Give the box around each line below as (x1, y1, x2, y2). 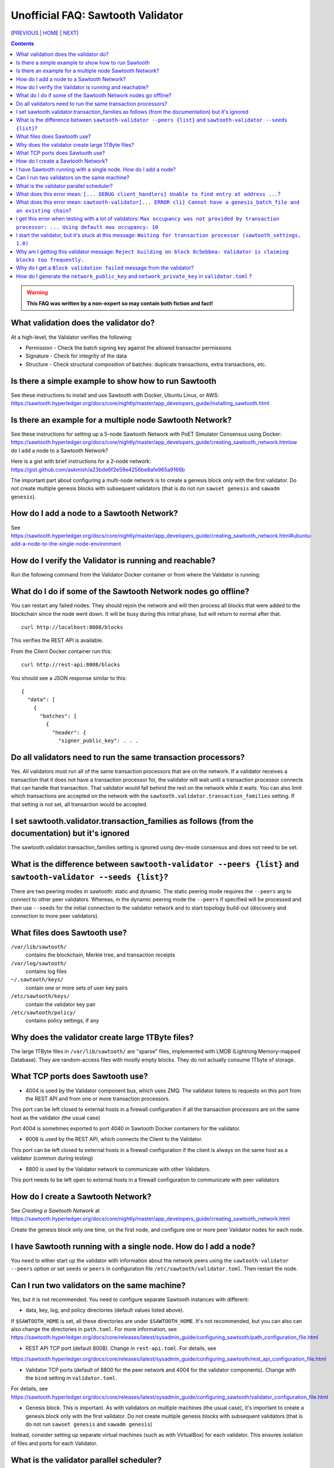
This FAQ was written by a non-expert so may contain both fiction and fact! (26, 299, 213, 307)
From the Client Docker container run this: (11, 648, 113, 655)
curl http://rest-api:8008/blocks (21, 661, 120, 668)
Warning (26, 289, 48, 296)
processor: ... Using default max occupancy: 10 (16, 224, 158, 230)
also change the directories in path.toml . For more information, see (11, 1326, 177, 1333)
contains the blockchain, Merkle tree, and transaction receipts (25, 951, 175, 958)
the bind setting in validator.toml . (25, 1375, 117, 1382)
